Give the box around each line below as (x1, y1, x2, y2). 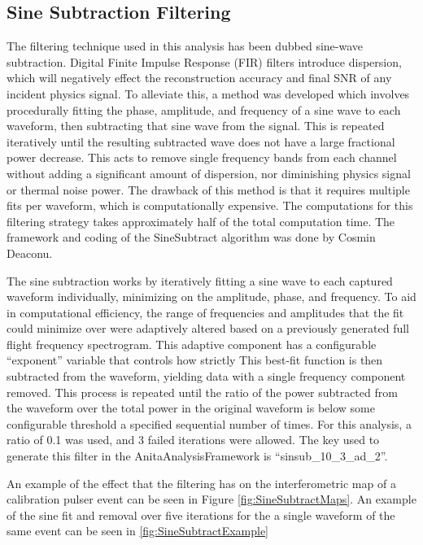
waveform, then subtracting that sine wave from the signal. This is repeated (7, 117, 385, 134)
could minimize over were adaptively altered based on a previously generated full (7, 320, 410, 337)
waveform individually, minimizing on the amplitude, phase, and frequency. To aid (7, 288, 416, 305)
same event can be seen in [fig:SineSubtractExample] (7, 522, 269, 539)
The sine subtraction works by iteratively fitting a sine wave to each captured (7, 272, 393, 289)
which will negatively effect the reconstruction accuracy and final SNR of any (7, 69, 392, 86)
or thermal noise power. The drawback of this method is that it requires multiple (7, 181, 410, 198)
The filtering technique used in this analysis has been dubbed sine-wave (7, 37, 364, 54)
